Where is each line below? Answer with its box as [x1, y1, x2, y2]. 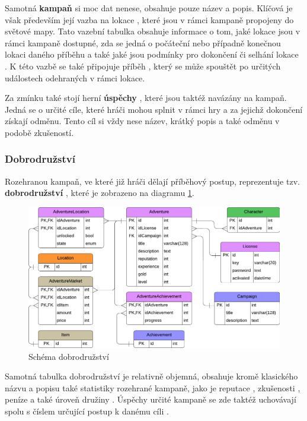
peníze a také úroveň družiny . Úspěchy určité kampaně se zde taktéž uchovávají [5, 393, 296, 406]
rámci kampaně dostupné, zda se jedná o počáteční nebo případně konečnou [5, 36, 281, 49]
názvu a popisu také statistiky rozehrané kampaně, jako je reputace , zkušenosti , [5, 381, 300, 394]
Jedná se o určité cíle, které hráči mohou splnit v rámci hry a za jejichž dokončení [5, 103, 303, 115]
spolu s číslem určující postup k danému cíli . [5, 404, 169, 417]
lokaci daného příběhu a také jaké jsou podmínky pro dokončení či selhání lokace [5, 48, 299, 61]
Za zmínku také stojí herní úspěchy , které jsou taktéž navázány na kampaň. [5, 91, 287, 104]
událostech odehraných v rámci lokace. [5, 71, 145, 84]
